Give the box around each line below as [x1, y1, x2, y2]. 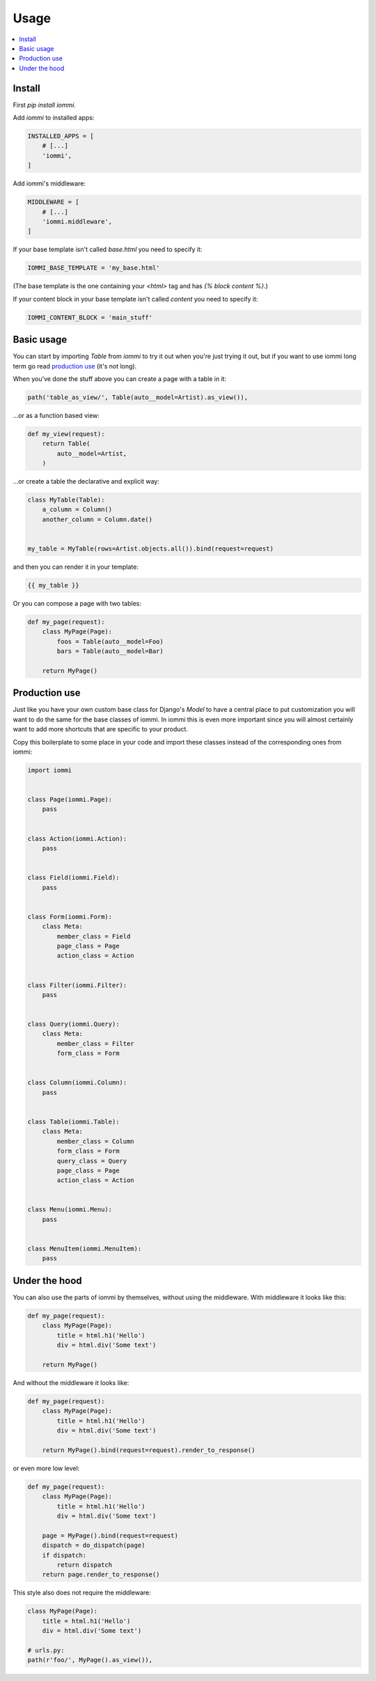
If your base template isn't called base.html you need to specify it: [13, 245, 203, 254]
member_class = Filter [56, 1040, 135, 1047]
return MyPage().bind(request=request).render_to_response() [42, 1446, 256, 1454]
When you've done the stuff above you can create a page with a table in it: [13, 374, 226, 383]
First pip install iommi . [13, 100, 76, 109]
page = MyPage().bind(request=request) [42, 1532, 179, 1539]
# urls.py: [27, 1646, 65, 1654]
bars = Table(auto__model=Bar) [56, 648, 164, 655]
